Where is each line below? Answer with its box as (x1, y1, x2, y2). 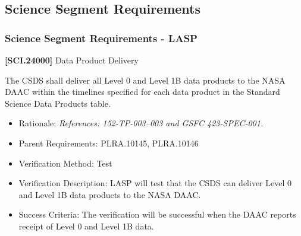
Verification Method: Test (18, 157, 112, 169)
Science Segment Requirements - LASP (5, 30, 197, 45)
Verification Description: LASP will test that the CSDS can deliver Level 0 (18, 177, 292, 189)
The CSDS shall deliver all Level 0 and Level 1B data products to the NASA (5, 74, 286, 86)
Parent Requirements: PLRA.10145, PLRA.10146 (18, 136, 199, 149)
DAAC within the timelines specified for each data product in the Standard (5, 85, 280, 98)
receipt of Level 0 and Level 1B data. (18, 219, 154, 232)
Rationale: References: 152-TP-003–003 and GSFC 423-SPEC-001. (18, 117, 264, 129)
